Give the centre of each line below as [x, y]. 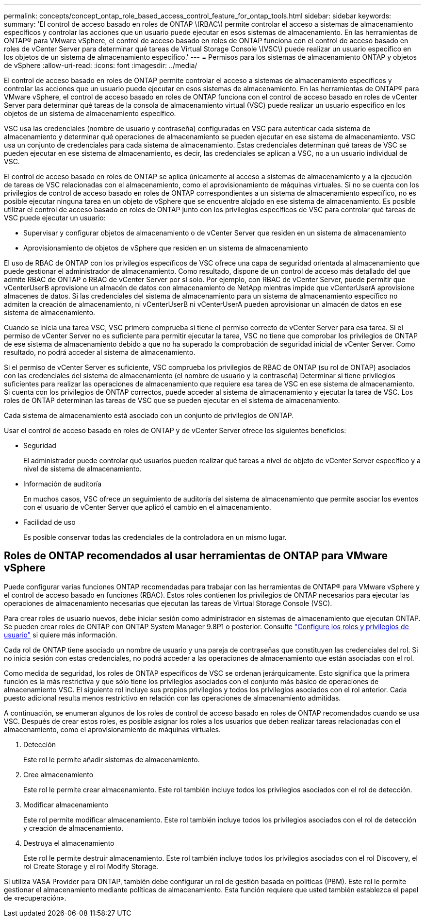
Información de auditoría [63, 484]
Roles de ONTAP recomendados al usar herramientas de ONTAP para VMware [196, 556]
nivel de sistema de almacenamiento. [82, 469]
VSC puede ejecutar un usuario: [55, 218]
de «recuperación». [35, 898]
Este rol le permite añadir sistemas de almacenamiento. [112, 759]
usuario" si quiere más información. [61, 635]
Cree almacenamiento [58, 774]
